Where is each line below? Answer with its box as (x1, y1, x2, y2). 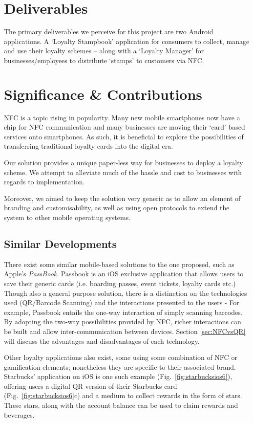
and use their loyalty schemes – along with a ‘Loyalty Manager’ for (4, 45, 204, 56)
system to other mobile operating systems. (4, 212, 131, 222)
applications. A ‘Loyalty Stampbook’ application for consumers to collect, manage (4, 36, 250, 46)
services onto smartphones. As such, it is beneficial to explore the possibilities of (4, 131, 244, 141)
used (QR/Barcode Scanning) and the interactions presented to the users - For (4, 297, 239, 308)
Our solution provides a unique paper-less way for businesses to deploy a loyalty (4, 157, 243, 167)
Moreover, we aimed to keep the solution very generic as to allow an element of (4, 193, 241, 203)
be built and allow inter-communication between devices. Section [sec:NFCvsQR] (4, 326, 246, 336)
